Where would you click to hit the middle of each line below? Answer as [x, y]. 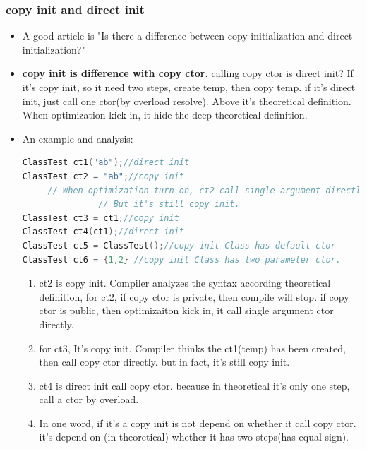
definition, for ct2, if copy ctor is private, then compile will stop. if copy [194, 296]
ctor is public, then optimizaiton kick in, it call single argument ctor [186, 310]
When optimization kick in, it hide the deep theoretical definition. [165, 115]
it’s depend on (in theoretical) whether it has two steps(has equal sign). [194, 437]
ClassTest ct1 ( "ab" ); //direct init [106, 163]
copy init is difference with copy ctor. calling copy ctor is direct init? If [188, 73]
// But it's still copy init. [169, 204]
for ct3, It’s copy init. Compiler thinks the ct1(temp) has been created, [192, 348]
